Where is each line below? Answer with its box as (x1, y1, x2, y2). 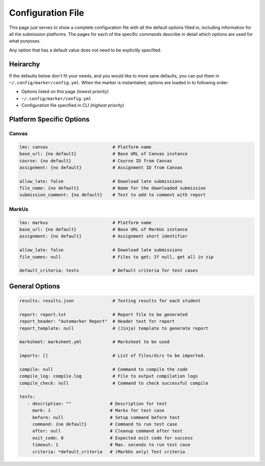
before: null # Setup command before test (32, 415, 180, 420)
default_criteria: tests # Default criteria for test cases (19, 268, 198, 273)
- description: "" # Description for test (27, 401, 167, 406)
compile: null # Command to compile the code (19, 367, 188, 372)
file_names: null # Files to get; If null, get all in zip (19, 254, 213, 260)
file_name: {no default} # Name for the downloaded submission (19, 185, 206, 191)
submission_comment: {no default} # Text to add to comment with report (19, 192, 206, 198)
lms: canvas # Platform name (19, 144, 152, 149)
